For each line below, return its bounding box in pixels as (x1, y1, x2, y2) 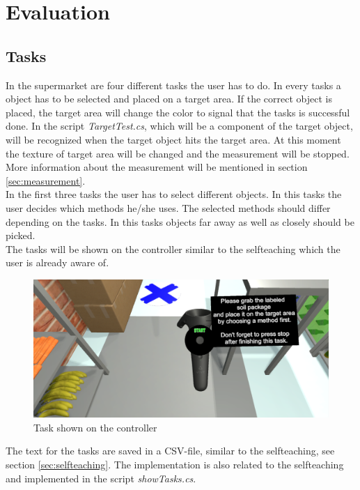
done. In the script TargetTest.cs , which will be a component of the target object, (6, 118, 353, 133)
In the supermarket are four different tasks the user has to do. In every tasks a (6, 77, 341, 92)
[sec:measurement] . (6, 173, 86, 187)
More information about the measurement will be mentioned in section (6, 160, 308, 174)
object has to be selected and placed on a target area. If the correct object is (6, 91, 332, 106)
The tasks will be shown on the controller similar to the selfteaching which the (6, 241, 341, 256)
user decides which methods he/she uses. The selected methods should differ (6, 200, 331, 215)
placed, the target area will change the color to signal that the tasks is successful (6, 105, 350, 119)
